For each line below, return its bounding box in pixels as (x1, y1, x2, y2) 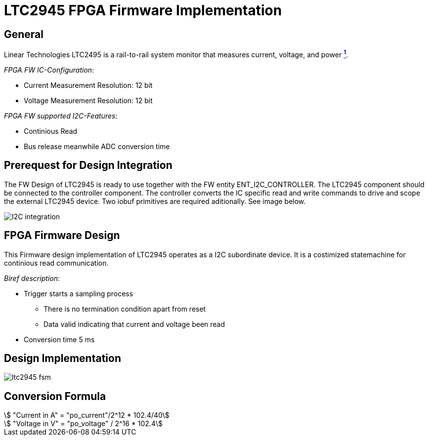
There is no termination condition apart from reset (43, 304, 206, 313)
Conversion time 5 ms (24, 335, 95, 344)
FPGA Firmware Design (4, 229, 120, 242)
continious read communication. (4, 258, 109, 267)
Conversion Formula (4, 390, 106, 402)
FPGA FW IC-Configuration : (4, 65, 94, 74)
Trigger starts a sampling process (24, 289, 133, 298)
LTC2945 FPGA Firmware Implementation (4, 2, 282, 19)
